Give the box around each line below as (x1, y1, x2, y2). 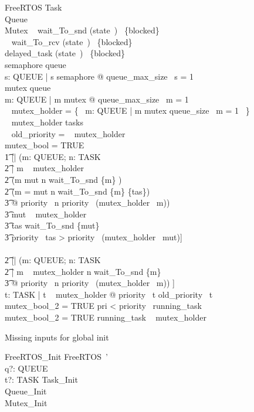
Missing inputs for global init (5, 331, 109, 343)
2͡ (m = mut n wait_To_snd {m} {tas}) (5, 185, 150, 197)
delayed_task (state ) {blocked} (5, 47, 126, 59)
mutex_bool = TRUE (5, 139, 84, 151)
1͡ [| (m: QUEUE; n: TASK (5, 150, 101, 162)
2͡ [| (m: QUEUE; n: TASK (5, 254, 101, 266)
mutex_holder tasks (11, 115, 83, 128)
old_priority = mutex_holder (11, 127, 126, 139)
